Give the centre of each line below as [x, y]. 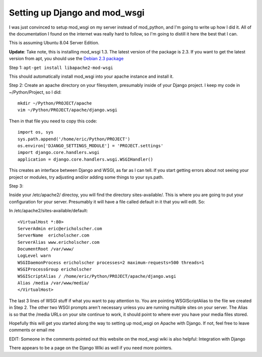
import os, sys [36, 132]
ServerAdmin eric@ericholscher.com [60, 229]
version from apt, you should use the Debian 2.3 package [66, 59]
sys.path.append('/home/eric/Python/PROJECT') [74, 139]
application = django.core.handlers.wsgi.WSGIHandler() [85, 159]
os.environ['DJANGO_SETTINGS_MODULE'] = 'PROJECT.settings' [90, 146]
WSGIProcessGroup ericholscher [55, 269]
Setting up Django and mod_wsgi [77, 13]
